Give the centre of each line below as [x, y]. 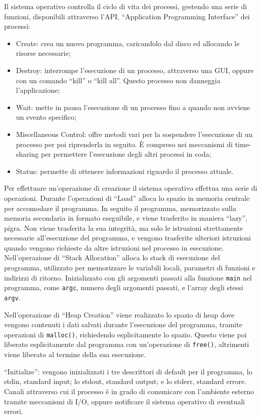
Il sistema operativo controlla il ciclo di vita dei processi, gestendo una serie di [126, 6]
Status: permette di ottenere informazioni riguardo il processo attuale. [125, 171]
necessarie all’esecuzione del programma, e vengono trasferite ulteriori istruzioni [127, 238]
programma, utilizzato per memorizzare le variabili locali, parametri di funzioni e [130, 268]
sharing [27, 154]
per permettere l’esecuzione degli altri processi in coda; [126, 154]
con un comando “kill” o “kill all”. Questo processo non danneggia [118, 80]
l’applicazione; [38, 90]
